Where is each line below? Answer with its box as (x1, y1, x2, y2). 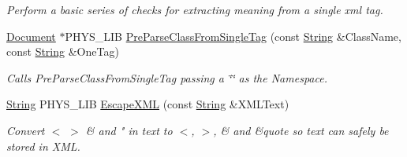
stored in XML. (6, 137, 80, 154)
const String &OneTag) (6, 43, 119, 60)
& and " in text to (85, 122, 173, 138)
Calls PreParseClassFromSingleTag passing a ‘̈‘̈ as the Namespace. (6, 69, 327, 86)
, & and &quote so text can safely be (213, 122, 389, 138)
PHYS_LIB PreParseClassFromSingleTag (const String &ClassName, (65, 27, 401, 44)
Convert (6, 122, 45, 138)
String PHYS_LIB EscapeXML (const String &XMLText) (6, 96, 289, 112)
